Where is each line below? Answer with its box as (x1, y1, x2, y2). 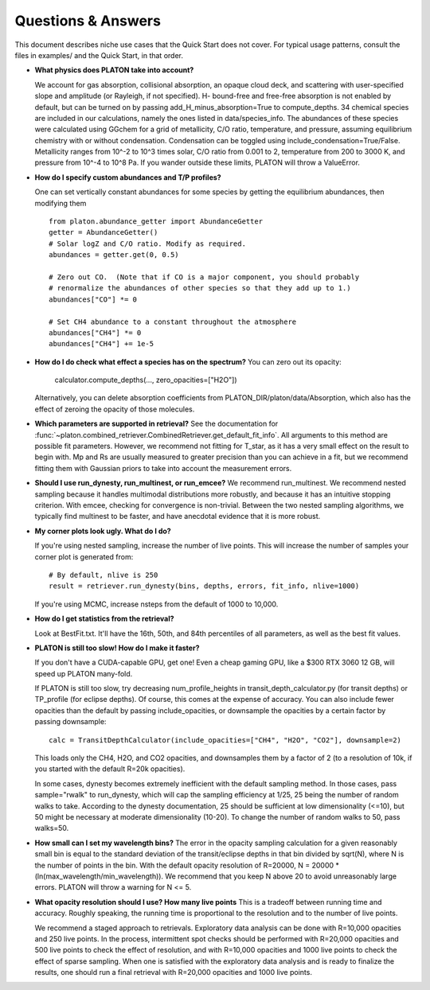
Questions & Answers (14, 12, 161, 29)
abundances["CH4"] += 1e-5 (49, 339, 154, 349)
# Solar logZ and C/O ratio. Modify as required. (49, 239, 247, 248)
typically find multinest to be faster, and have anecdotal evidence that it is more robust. (34, 512, 321, 521)
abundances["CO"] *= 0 (49, 294, 138, 304)
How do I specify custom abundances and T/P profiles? (34, 172, 222, 182)
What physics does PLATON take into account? (34, 65, 194, 75)
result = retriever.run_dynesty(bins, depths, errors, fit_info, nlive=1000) (49, 582, 360, 590)
